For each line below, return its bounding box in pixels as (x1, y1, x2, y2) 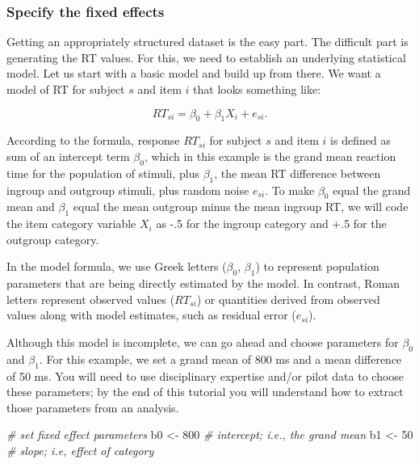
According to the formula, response (6, 132, 180, 149)
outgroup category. (6, 230, 99, 247)
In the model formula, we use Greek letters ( (6, 258, 227, 275)
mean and (6, 198, 55, 215)
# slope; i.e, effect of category (6, 441, 154, 458)
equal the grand (333, 181, 411, 198)
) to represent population (255, 258, 379, 275)
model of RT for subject (6, 81, 125, 97)
